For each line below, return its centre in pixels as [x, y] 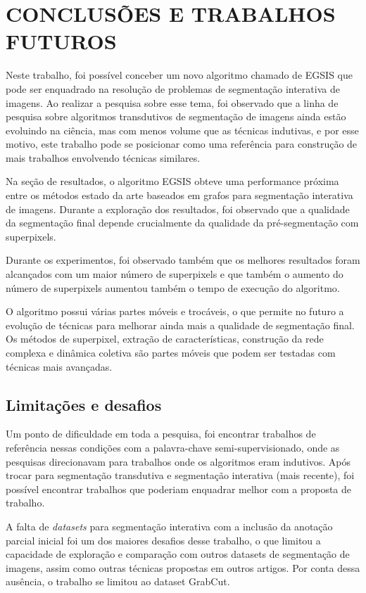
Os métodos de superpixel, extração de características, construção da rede [165, 339]
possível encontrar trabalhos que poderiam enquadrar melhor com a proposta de [179, 489]
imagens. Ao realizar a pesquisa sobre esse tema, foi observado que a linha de [172, 102]
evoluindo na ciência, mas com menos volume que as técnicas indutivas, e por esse [182, 130]
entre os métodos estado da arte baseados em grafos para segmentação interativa [179, 195]
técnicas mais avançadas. [59, 366]
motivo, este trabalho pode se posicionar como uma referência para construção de [182, 144]
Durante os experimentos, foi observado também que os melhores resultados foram [183, 260]
